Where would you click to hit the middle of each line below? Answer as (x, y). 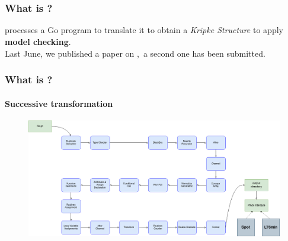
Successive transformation (59, 103)
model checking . (38, 42)
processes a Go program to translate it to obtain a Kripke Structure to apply (144, 30)
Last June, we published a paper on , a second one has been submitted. (135, 53)
